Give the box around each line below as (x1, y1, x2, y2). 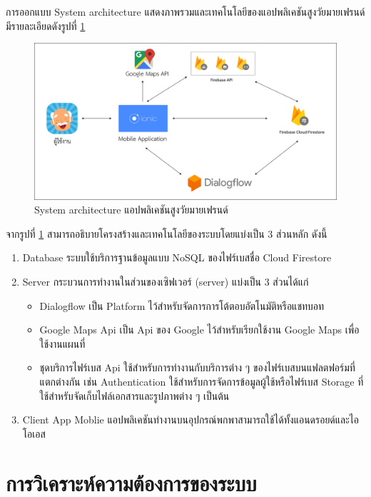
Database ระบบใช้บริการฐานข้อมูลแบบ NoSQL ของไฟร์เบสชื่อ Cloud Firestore (22, 250, 332, 265)
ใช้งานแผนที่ (39, 336, 86, 351)
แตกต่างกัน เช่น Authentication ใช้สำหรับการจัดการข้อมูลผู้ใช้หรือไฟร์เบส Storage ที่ (39, 373, 364, 388)
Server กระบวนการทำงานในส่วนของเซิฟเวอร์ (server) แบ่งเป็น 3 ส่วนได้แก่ (22, 274, 309, 289)
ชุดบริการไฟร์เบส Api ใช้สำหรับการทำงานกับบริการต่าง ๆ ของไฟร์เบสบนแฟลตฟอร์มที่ (39, 360, 355, 375)
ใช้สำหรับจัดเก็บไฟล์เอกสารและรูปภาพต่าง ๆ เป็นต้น (39, 388, 230, 403)
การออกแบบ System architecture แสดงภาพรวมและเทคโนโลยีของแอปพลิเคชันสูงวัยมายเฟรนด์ (6, 4, 365, 19)
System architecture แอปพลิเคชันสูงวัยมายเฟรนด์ (34, 202, 228, 217)
